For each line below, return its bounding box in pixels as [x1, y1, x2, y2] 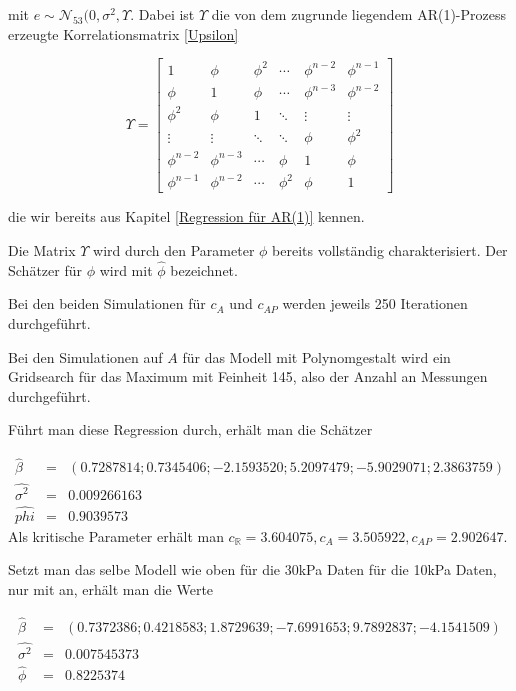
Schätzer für [8, 259, 82, 280]
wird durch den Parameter [93, 239, 255, 260]
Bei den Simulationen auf [8, 346, 163, 367]
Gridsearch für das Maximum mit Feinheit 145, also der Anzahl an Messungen [8, 366, 488, 387]
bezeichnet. [170, 259, 238, 280]
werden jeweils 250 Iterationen [282, 293, 468, 314]
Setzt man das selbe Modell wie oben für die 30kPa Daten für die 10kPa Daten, [8, 559, 497, 580]
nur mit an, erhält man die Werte [8, 578, 214, 599]
